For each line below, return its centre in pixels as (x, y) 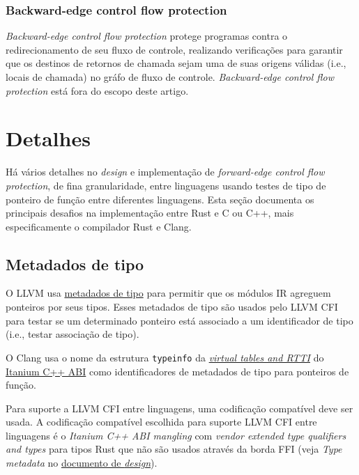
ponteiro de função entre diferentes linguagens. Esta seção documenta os (160, 199)
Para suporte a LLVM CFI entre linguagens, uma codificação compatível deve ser (179, 408)
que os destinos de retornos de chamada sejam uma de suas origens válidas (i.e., (176, 63)
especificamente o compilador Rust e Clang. (99, 226)
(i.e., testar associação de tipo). (72, 334)
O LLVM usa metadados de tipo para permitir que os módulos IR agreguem (168, 293)
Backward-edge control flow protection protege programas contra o (147, 36)
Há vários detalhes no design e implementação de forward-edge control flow (165, 172)
